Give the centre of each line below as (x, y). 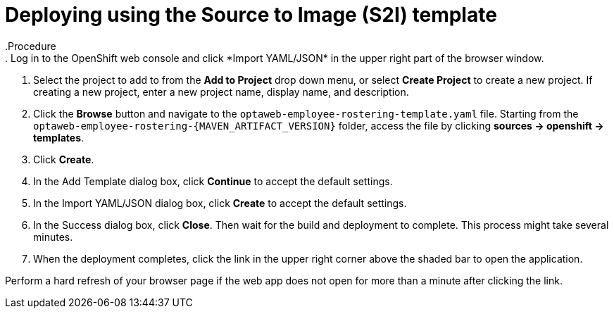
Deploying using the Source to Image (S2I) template (251, 15)
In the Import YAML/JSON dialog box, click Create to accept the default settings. (220, 203)
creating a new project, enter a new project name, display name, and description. (221, 92)
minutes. (53, 237)
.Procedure (31, 46)
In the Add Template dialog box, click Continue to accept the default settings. (213, 181)
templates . (59, 137)
